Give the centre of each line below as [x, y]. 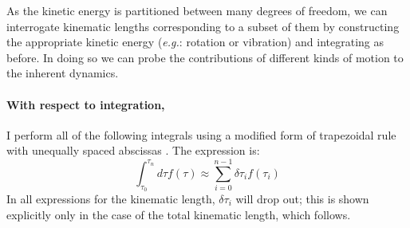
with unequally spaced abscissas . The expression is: [133, 150]
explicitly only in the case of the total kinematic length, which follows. [179, 214]
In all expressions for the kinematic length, [111, 198]
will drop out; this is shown [302, 198]
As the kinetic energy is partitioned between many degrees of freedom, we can [197, 10]
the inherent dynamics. [63, 73]
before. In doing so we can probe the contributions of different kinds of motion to [205, 57]
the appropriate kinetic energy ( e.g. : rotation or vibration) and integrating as [195, 42]
